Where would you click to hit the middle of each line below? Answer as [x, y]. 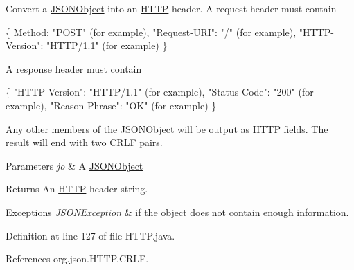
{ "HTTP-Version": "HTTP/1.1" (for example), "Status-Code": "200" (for [160, 92]
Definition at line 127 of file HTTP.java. [90, 235]
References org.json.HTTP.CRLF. [77, 259]
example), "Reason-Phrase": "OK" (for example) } [111, 105]
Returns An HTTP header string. [77, 189]
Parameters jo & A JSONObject [74, 165]
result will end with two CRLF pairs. [84, 142]
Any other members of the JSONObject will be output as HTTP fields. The [167, 128]
